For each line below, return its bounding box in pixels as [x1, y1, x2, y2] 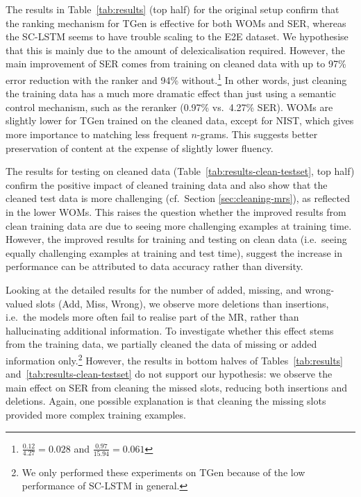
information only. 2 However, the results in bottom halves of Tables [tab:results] [6, 351, 343, 367]
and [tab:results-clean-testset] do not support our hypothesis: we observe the [6, 367, 333, 381]
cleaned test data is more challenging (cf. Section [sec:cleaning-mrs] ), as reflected [6, 191, 350, 205]
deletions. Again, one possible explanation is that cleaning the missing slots [6, 394, 326, 408]
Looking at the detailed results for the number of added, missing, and [6, 282, 302, 296]
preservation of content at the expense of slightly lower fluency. [6, 140, 274, 155]
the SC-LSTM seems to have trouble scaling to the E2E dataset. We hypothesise [6, 29, 349, 44]
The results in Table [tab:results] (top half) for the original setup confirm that [6, 2, 339, 16]
